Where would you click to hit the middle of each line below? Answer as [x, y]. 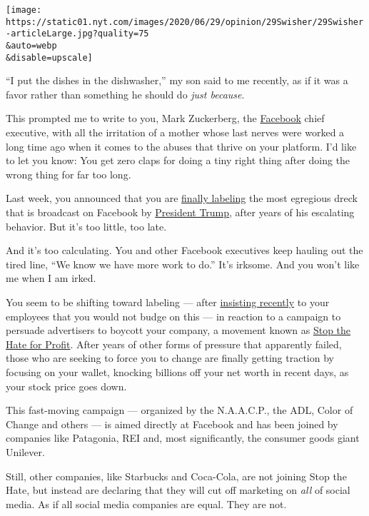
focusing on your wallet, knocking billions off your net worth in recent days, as [177, 371]
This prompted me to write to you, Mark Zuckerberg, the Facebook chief [165, 118]
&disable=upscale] [49, 57]
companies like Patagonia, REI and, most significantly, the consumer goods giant [183, 438]
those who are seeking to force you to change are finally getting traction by [170, 358]
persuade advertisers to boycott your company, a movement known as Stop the [178, 330]
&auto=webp [31, 45]
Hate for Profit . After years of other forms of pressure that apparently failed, [174, 344]
